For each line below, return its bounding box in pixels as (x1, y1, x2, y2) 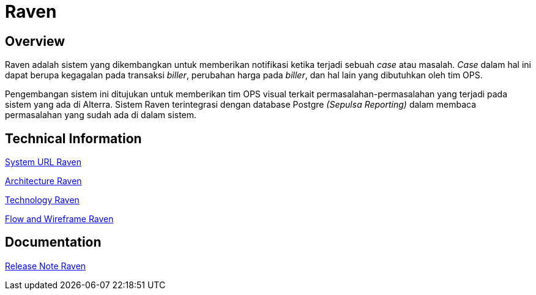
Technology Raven (5, 195, 80, 206)
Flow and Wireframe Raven (5, 214, 114, 225)
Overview (5, 33, 65, 49)
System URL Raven (5, 157, 81, 168)
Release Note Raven (5, 260, 86, 271)
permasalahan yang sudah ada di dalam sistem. (5, 110, 197, 121)
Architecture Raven (5, 176, 82, 187)
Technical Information (5, 130, 142, 146)
